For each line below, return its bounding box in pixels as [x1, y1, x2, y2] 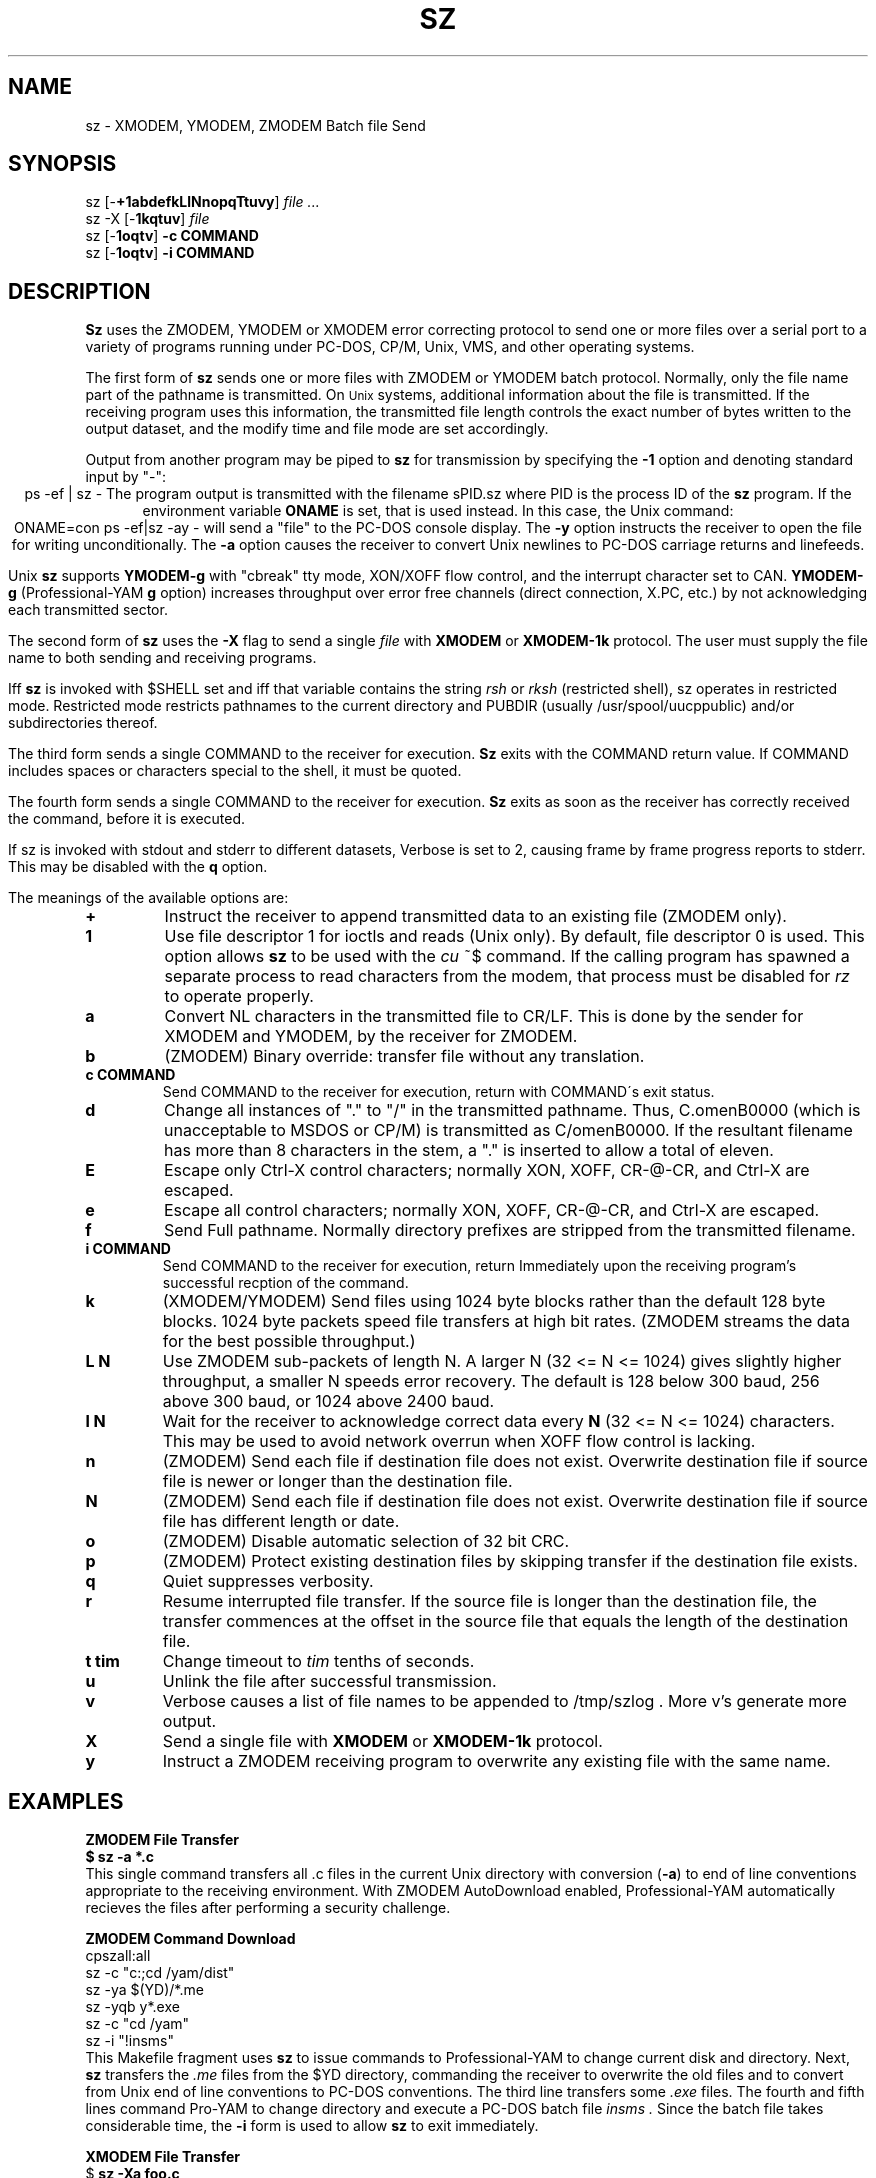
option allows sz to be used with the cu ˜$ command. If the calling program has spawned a [164, 946, 850, 967]
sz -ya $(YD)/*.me [85, 1981, 204, 1999]
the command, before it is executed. [8, 810, 246, 828]
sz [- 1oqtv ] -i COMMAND [85, 244, 255, 262]
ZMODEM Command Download [85, 1930, 296, 1948]
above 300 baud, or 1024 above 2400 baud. [162, 1391, 495, 1412]
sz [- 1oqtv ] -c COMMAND [85, 227, 259, 245]
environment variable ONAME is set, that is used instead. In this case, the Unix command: [142, 502, 734, 520]
